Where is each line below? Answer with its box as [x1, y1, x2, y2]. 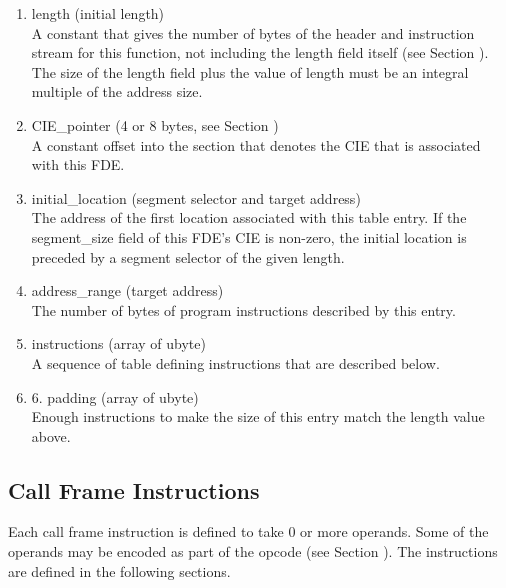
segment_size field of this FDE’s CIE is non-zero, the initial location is [31, 226, 467, 247]
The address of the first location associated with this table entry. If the [31, 207, 467, 228]
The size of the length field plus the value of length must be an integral [31, 61, 469, 82]
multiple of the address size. [31, 81, 203, 102]
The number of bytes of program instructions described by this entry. [31, 299, 456, 320]
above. [31, 425, 71, 446]
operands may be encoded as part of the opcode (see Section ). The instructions [8, 541, 498, 562]
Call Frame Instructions [8, 474, 260, 505]
